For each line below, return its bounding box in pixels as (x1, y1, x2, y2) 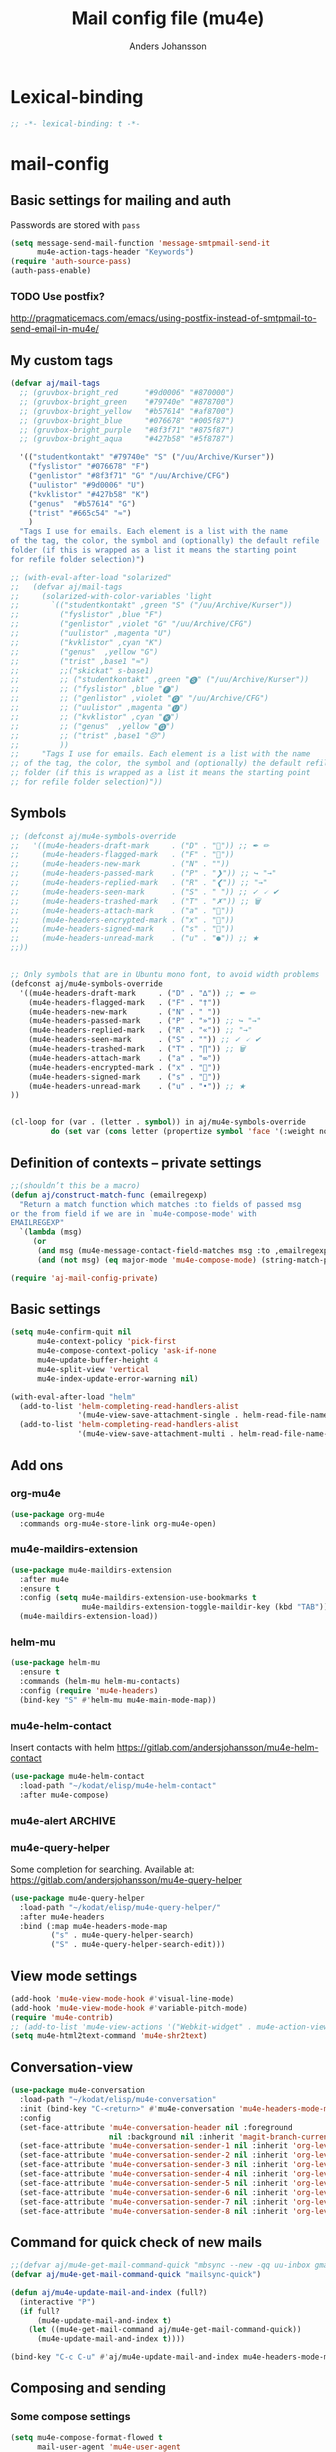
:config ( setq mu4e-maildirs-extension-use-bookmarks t (19, 1593, 257, 1603)
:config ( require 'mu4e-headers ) (19, 1686, 159, 1696)
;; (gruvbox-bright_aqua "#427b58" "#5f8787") (19, 434, 235, 444)
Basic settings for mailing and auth (10, 192, 232, 209)
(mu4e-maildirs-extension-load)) (19, 1612, 159, 1622)
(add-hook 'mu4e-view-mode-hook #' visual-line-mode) (10, 1993, 235, 2004)
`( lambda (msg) (19, 1227, 83, 1237)
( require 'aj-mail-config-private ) (10, 1273, 159, 1283)
